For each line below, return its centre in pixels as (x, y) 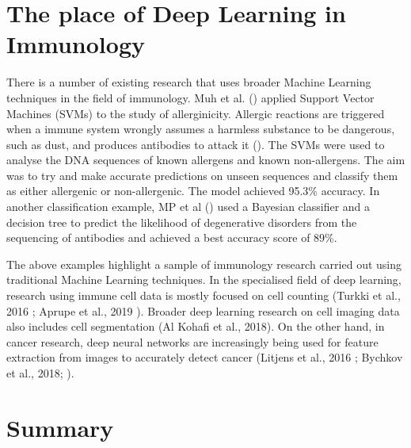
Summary (60, 427)
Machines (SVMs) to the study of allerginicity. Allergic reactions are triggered (196, 113)
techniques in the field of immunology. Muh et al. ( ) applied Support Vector (190, 97)
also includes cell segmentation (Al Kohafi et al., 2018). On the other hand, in (196, 326)
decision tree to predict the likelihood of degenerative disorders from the (182, 222)
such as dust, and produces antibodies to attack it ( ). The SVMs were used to (196, 144)
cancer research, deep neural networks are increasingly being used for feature (192, 341)
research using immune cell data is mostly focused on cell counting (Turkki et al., (204, 295)
